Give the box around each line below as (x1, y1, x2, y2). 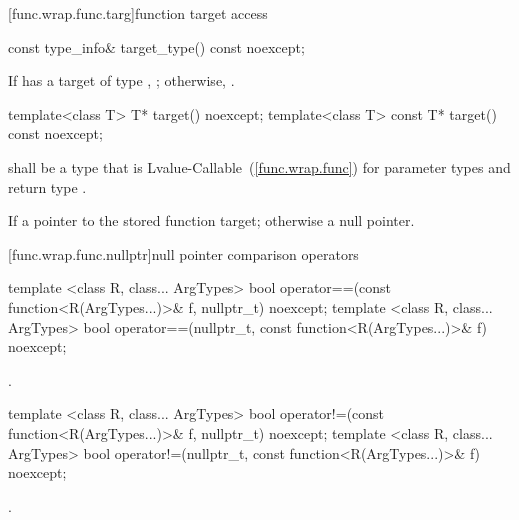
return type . (8, 176, 87, 197)
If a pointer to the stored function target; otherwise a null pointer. (8, 210, 415, 231)
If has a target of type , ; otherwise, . (8, 70, 235, 91)
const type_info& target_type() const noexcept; (8, 36, 305, 57)
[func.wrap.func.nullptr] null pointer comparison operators (8, 243, 359, 264)
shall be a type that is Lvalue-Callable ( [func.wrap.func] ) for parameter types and (8, 156, 511, 177)
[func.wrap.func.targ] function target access (8, 3, 268, 23)
